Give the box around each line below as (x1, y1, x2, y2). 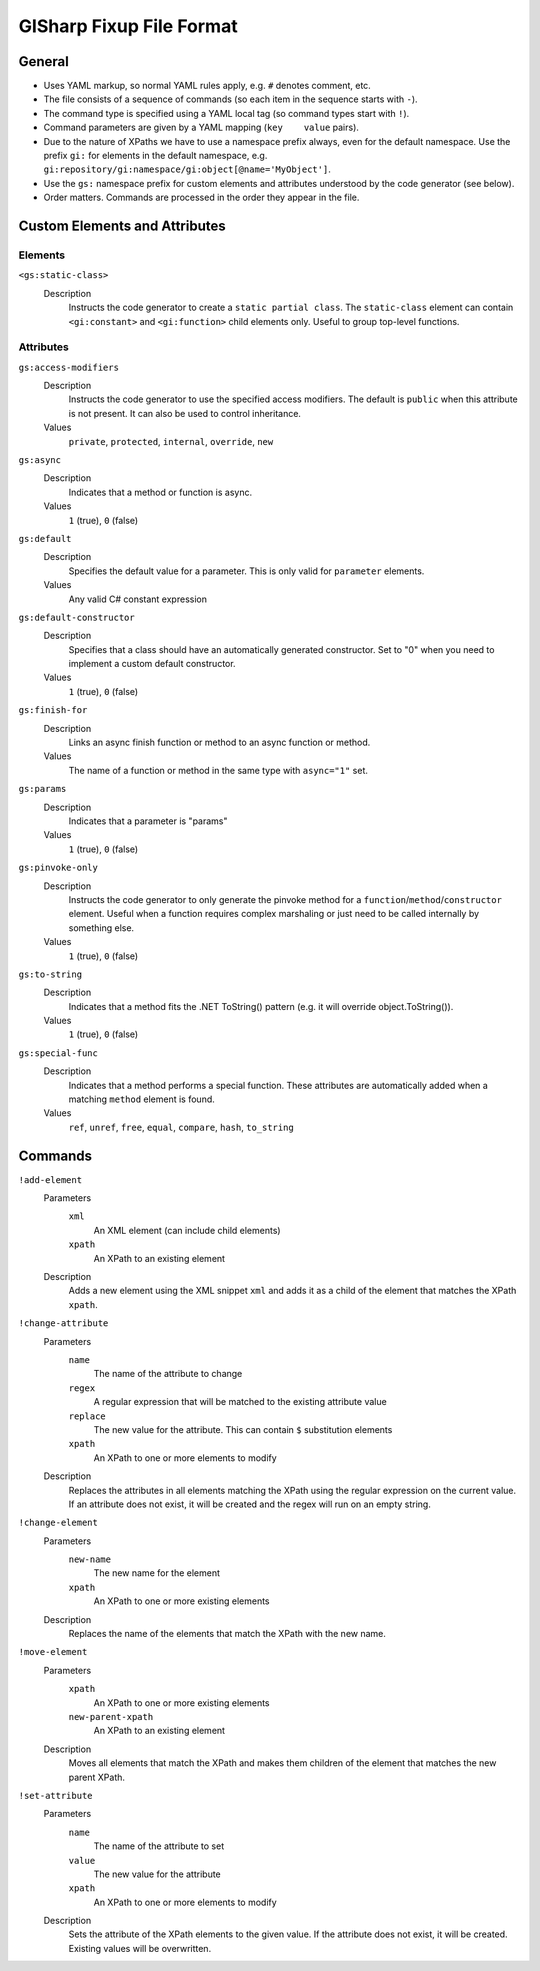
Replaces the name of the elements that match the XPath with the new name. (68, 1628, 387, 1640)
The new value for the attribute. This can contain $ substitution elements (93, 1423, 393, 1435)
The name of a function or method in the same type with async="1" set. (68, 764, 369, 776)
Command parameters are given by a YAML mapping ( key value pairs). (43, 121, 360, 134)
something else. (68, 921, 135, 934)
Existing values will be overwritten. (68, 1942, 212, 1954)
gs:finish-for (18, 705, 88, 716)
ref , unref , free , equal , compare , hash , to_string (68, 1121, 294, 1133)
